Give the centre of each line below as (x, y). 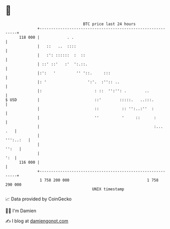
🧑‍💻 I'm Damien (21, 211)
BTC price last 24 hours (110, 24)
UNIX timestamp (108, 189)
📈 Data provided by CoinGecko (39, 199)
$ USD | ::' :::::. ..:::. (80, 100)
